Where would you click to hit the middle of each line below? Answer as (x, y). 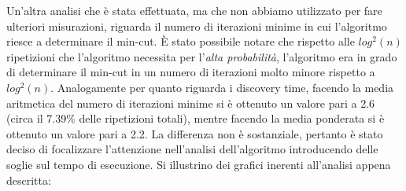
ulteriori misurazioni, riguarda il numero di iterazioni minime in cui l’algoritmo (197, 26)
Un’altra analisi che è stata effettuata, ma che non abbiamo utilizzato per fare (194, 10)
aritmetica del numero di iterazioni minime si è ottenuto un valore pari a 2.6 (191, 103)
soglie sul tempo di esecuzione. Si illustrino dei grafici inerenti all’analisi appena (199, 164)
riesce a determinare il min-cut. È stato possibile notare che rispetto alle (181, 41)
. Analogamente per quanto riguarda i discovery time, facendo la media (222, 87)
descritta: (29, 180)
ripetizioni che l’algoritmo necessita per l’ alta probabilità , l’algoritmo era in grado (202, 56)
